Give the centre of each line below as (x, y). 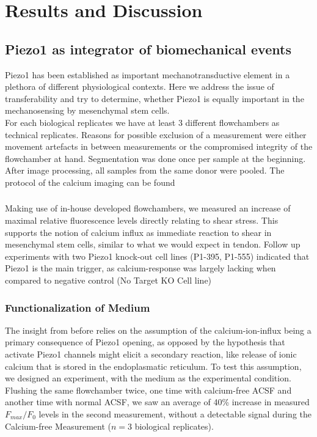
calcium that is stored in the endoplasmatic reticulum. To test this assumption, (153, 366)
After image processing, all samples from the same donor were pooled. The (145, 170)
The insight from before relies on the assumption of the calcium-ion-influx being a (158, 330)
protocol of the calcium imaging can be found (90, 182)
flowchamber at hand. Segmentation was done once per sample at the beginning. (155, 158)
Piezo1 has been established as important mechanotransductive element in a (148, 74)
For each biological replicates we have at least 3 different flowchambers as (142, 122)
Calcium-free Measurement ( (58, 426)
